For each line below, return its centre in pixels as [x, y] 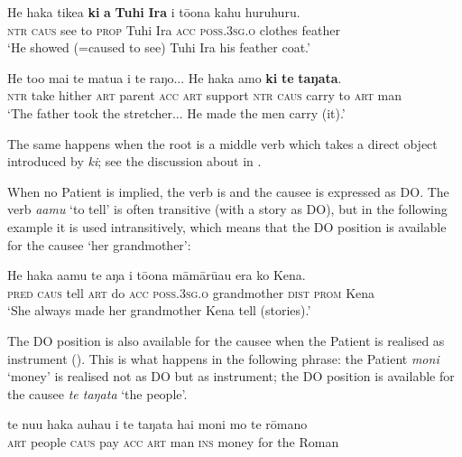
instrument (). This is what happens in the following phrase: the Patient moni [223, 358]
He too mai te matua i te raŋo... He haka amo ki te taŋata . [175, 77]
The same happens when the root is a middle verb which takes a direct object [222, 143]
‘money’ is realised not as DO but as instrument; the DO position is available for [231, 376]
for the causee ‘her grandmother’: [99, 244]
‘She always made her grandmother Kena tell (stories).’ [159, 310]
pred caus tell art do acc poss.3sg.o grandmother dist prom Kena [191, 292]
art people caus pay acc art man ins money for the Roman [173, 441]
